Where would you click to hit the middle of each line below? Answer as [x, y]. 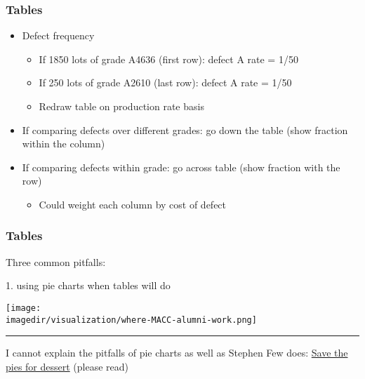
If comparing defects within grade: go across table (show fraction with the [181, 167]
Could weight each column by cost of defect [133, 204]
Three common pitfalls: [56, 261]
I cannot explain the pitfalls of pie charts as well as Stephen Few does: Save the [177, 353]
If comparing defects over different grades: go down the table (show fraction [185, 129]
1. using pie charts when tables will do [88, 285]
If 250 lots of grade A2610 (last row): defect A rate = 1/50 [165, 82]
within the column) [64, 144]
